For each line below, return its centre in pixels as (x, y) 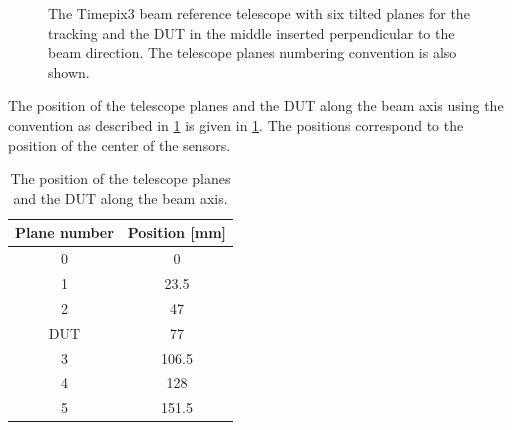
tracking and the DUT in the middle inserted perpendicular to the (251, 32)
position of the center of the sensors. (119, 144)
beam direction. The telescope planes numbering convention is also (252, 52)
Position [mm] (177, 232)
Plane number (64, 232)
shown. (69, 71)
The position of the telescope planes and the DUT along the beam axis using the (256, 105)
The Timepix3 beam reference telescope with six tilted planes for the (259, 13)
